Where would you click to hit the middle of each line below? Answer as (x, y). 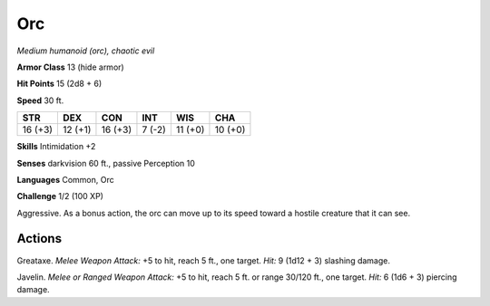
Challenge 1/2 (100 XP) (60, 196)
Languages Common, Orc (65, 179)
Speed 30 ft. (40, 100)
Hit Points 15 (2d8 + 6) (59, 84)
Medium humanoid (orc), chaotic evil (86, 51)
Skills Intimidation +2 (56, 147)
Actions (39, 239)
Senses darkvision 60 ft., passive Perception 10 (106, 163)
